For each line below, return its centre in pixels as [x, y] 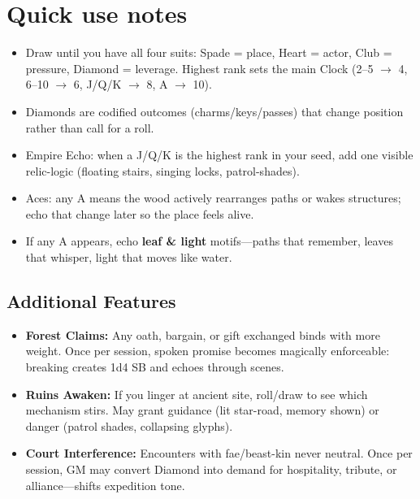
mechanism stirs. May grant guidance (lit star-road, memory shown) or [202, 410]
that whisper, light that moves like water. [129, 257]
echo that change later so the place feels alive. [140, 213]
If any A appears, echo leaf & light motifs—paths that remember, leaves [209, 241]
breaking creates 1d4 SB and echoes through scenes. [155, 367]
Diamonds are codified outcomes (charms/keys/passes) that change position [214, 111]
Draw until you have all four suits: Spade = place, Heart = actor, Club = [209, 52]
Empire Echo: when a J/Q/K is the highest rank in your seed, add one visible [219, 155]
